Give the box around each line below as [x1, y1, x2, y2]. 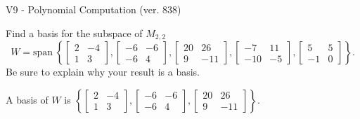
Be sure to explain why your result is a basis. [6, 64, 200, 79]
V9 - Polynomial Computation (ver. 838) [6, 2, 181, 16]
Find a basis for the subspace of [6, 25, 143, 40]
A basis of [6, 92, 49, 106]
